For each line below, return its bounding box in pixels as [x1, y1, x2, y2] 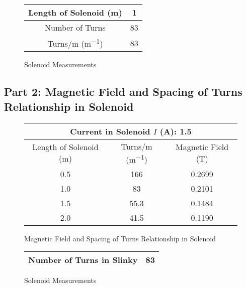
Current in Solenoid [70, 125, 150, 137]
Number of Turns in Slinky [28, 254, 138, 266]
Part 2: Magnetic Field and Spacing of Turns [4, 84, 242, 99]
